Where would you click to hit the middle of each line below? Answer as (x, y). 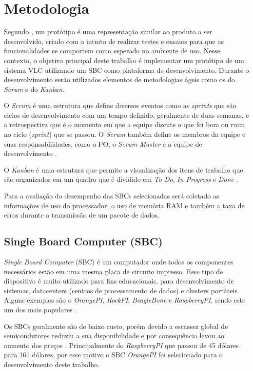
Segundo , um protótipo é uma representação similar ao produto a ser (108, 32)
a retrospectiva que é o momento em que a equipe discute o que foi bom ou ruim (125, 124)
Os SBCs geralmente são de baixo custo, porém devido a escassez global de (116, 326)
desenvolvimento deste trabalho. (52, 364)
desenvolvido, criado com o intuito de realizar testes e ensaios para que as (114, 41)
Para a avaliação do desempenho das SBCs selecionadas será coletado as (112, 196)
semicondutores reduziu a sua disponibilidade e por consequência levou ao (114, 336)
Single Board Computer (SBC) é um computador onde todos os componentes (119, 262)
